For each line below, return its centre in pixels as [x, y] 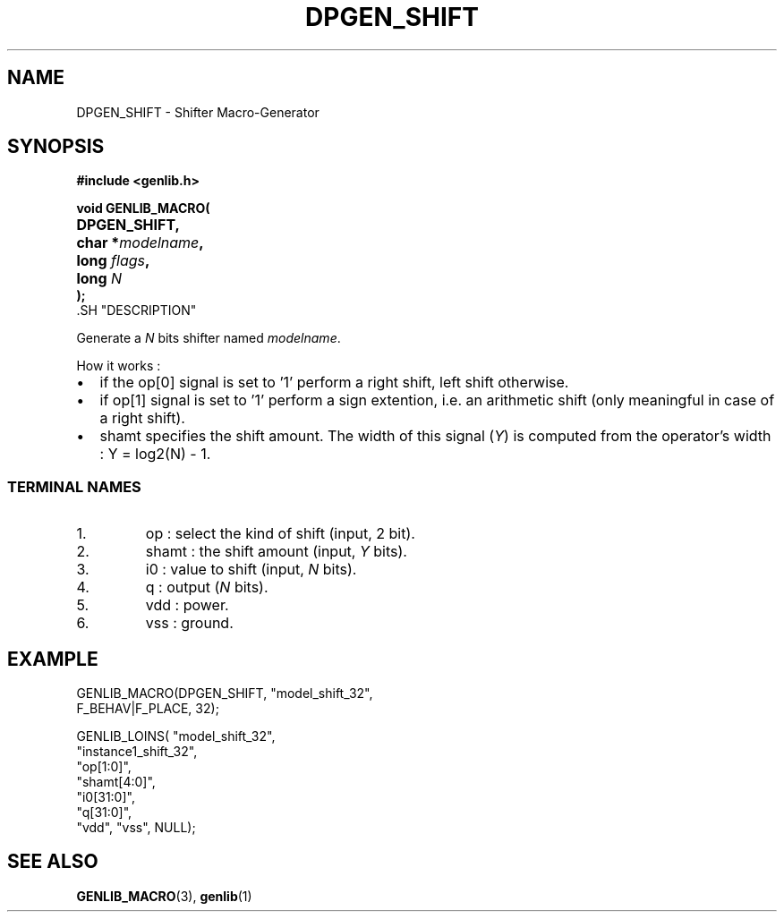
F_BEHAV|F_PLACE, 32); [148, 709]
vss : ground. [189, 623]
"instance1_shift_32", [137, 752]
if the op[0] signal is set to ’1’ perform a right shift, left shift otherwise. [334, 383]
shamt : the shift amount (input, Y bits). [276, 552]
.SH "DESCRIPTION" [136, 311]
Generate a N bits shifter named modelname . [209, 338]
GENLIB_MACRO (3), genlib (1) [164, 896]
